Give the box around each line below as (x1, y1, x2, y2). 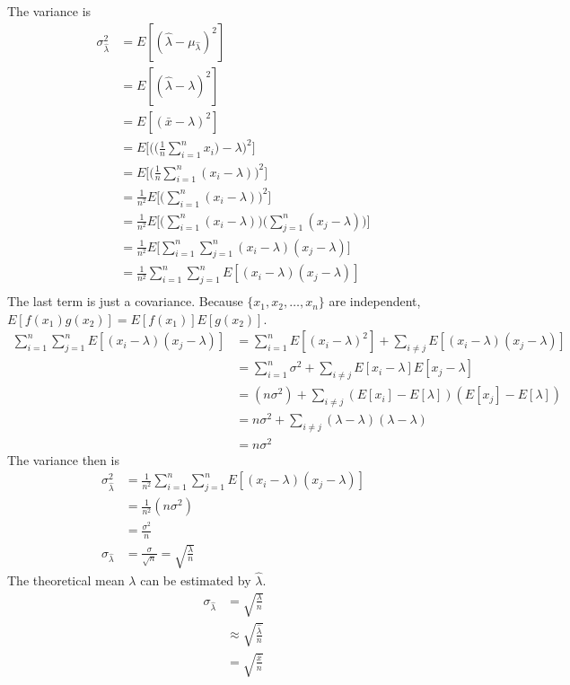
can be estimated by (140, 571, 251, 590)
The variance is (7, 2, 92, 20)
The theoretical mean (7, 571, 125, 590)
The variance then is (7, 450, 119, 469)
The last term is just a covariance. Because (7, 292, 243, 311)
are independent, (329, 292, 421, 311)
